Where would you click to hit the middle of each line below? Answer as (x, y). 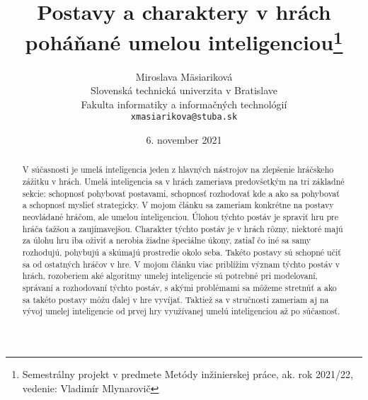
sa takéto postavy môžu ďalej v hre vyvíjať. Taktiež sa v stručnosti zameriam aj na (176, 299)
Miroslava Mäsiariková (184, 76)
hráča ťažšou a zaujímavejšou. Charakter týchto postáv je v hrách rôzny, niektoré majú (183, 228)
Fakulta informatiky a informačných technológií (184, 104)
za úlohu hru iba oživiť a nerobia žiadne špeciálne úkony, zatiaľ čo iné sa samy (166, 240)
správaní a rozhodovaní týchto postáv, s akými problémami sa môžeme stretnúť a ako (179, 288)
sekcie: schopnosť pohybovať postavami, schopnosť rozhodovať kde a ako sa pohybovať (181, 193)
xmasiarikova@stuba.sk (184, 117)
